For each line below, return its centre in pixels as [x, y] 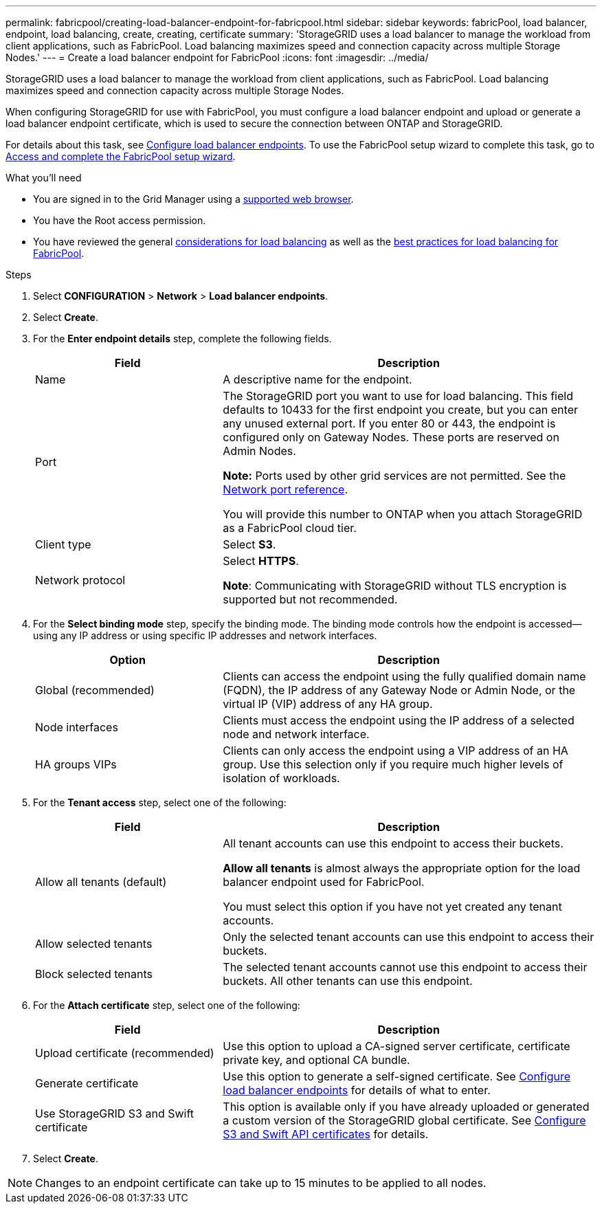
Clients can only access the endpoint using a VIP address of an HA [395, 751]
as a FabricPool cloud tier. [290, 528]
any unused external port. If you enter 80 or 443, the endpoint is [389, 423]
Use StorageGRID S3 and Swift [115, 1113]
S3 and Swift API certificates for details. [326, 1134]
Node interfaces [77, 727]
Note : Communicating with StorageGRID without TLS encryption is [395, 586]
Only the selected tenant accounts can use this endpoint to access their [409, 937]
